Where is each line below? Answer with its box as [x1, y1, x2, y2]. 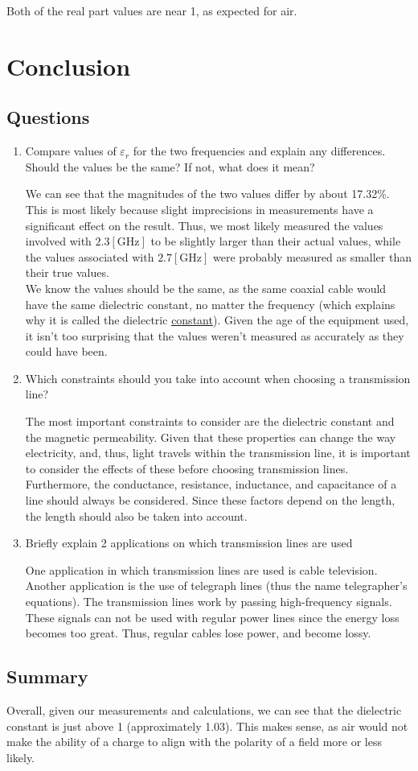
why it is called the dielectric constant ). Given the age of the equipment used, [25, 311, 409, 328]
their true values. [25, 264, 109, 281]
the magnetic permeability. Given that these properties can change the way [25, 428, 396, 445]
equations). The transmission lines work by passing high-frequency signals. [25, 593, 392, 610]
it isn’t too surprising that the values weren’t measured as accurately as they [25, 327, 404, 344]
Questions [6, 105, 90, 130]
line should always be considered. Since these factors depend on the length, [25, 492, 395, 509]
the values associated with [25, 248, 154, 265]
